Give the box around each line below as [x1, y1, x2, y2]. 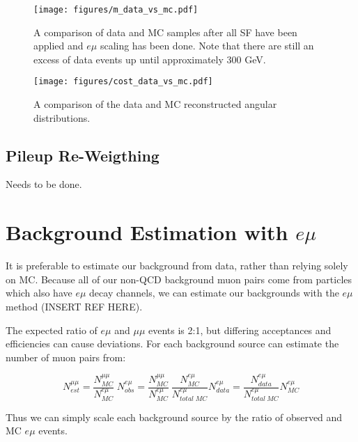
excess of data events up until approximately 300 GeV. [33, 52, 266, 66]
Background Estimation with [6, 218, 288, 246]
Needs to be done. [6, 177, 82, 191]
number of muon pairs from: [6, 349, 126, 364]
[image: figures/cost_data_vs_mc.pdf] [33, 77, 213, 87]
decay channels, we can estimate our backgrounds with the [89, 285, 339, 300]
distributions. [33, 110, 91, 125]
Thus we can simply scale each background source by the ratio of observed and [6, 409, 343, 424]
